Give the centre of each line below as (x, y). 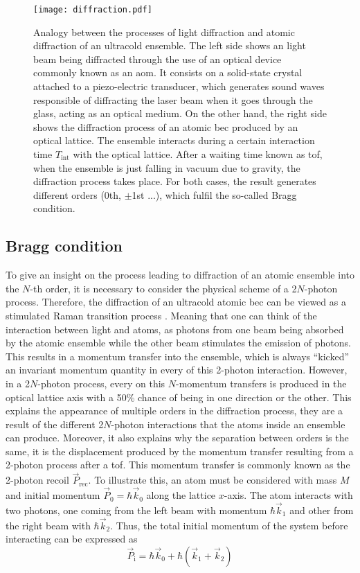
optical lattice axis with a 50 (66, 397)
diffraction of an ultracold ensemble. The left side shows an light (170, 45)
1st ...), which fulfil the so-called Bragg (214, 194)
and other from (322, 510)
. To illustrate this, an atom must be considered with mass (213, 480)
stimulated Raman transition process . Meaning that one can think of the (161, 315)
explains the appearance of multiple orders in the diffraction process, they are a (174, 411)
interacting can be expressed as (72, 539)
